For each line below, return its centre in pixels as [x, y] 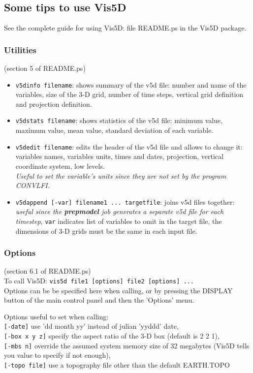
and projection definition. [54, 104]
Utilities [20, 49]
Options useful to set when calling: [56, 316]
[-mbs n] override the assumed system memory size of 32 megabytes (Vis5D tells [127, 345]
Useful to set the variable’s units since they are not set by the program [121, 175]
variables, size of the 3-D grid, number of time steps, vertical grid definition [129, 94]
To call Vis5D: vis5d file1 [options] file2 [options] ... [99, 281]
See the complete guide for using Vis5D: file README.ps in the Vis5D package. [125, 28]
